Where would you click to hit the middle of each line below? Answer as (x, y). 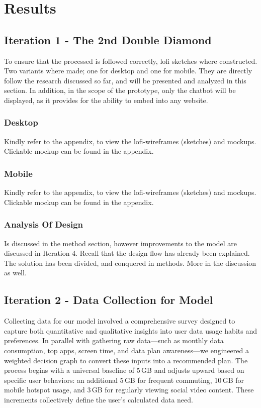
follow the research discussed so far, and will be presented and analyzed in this (125, 80)
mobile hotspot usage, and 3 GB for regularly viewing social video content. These (129, 390)
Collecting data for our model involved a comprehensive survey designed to (120, 321)
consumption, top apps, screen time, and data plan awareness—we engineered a (126, 350)
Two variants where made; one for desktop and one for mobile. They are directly (128, 71)
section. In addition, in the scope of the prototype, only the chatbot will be (120, 90)
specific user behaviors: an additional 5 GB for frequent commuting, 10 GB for (124, 380)
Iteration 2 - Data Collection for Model (109, 300)
